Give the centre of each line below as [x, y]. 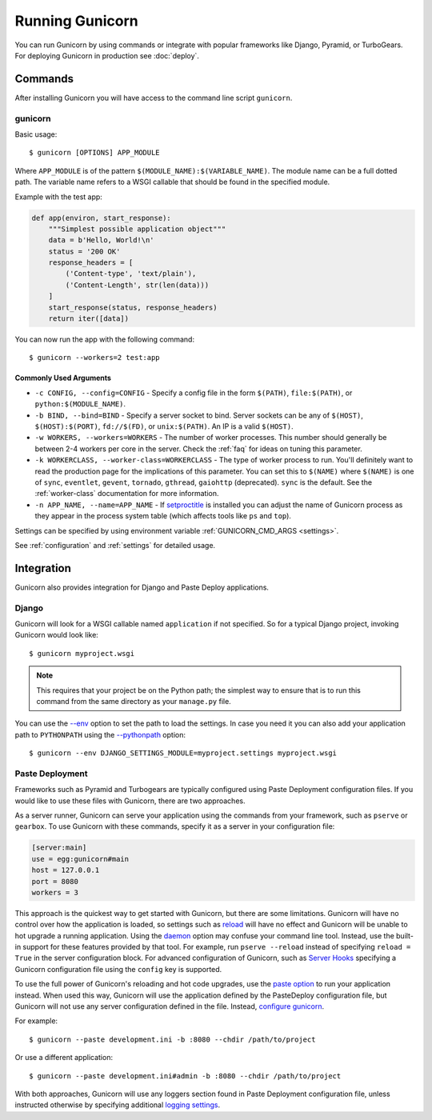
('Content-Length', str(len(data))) [137, 285]
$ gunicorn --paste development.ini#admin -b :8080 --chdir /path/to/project [185, 1076]
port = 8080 [55, 881]
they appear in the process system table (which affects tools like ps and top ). [163, 516]
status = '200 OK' [84, 251]
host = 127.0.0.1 [66, 870]
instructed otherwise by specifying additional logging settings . [118, 1105]
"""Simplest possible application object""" [137, 229]
